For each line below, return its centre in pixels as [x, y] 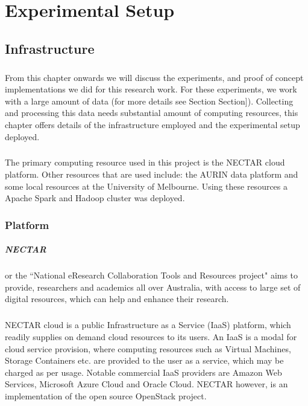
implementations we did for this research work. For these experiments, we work [151, 89]
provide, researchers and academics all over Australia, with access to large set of [153, 287]
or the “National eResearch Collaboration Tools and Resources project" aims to [152, 275]
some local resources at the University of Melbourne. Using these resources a [146, 186]
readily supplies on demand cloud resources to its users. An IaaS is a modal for [151, 337]
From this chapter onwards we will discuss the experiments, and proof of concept [154, 77]
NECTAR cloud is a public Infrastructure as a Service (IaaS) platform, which [148, 325]
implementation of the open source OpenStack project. [106, 395]
